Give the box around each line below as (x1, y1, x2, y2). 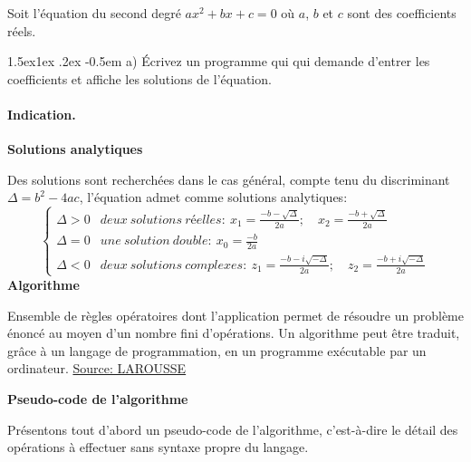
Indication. (7, 104, 76, 123)
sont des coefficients (347, 4, 457, 22)
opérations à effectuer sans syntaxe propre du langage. (7, 438, 309, 457)
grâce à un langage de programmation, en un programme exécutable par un (7, 341, 427, 360)
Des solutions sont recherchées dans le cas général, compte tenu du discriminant (7, 169, 450, 188)
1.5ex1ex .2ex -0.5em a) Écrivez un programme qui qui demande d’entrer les (7, 52, 430, 71)
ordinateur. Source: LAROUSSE (7, 359, 187, 378)
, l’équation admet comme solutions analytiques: (79, 188, 348, 207)
